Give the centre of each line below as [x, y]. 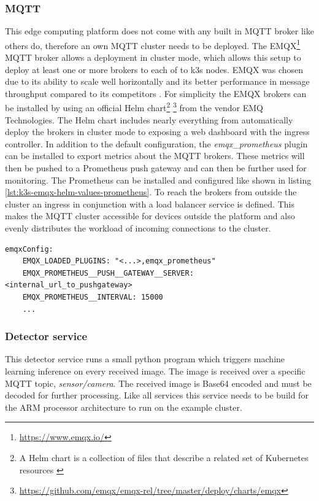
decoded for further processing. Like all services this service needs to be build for [157, 395]
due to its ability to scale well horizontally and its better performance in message [157, 81]
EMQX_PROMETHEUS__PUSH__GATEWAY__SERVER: [108, 273]
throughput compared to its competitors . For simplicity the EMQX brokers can [156, 93]
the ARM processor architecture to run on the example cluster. [124, 407]
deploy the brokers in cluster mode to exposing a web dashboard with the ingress [157, 132]
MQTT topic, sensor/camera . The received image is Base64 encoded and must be [158, 383]
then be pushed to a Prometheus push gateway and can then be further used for [156, 168]
